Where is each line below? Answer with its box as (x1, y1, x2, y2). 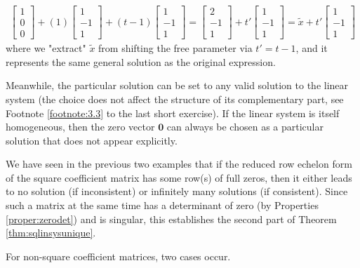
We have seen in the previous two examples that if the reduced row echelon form (6, 156, 352, 171)
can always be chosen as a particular (166, 119, 324, 134)
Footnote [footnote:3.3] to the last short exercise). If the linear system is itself (6, 105, 340, 120)
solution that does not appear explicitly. (6, 133, 178, 147)
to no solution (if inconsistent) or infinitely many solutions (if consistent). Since (6, 184, 348, 199)
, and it (295, 41, 328, 55)
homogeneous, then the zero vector (6, 119, 155, 134)
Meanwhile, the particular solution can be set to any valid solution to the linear (6, 78, 349, 93)
